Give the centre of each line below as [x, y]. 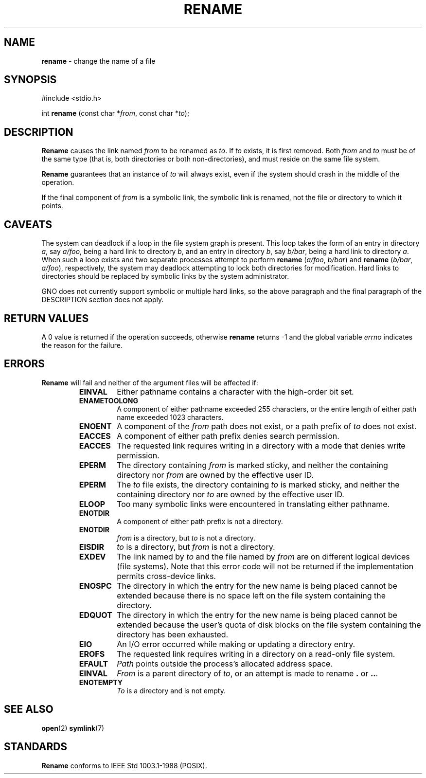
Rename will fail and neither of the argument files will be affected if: [150, 382]
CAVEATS [28, 224]
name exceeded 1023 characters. [170, 417]
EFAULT [94, 663]
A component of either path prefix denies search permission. [228, 436]
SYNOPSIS [30, 80]
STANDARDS [36, 747]
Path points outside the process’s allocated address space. [225, 663]
